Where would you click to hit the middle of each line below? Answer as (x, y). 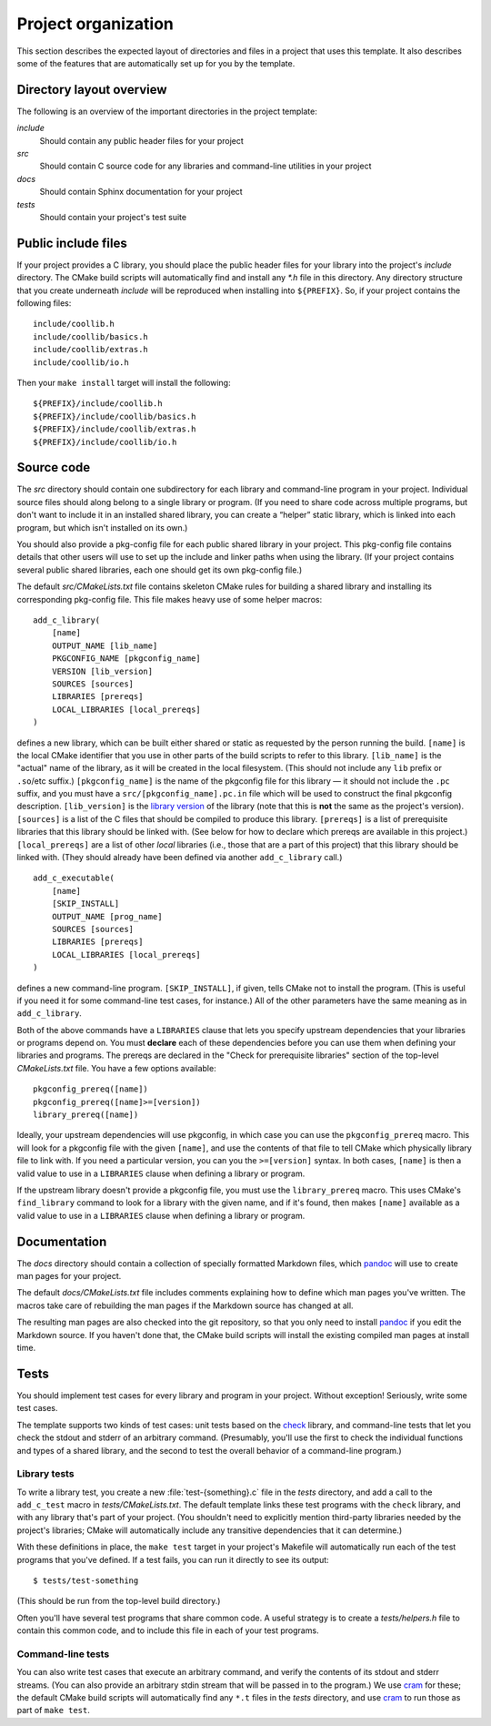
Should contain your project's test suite (113, 217)
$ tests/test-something (86, 1580)
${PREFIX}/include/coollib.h (98, 404)
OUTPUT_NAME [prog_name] (107, 916)
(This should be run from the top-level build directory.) (119, 1601)
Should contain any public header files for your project (142, 140)
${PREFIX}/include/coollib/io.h (105, 442)
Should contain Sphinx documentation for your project (141, 192)
